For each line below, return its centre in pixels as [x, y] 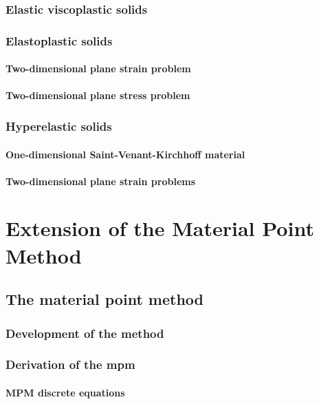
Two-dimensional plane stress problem [98, 95]
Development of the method [85, 333]
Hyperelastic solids [59, 126]
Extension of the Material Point [160, 228]
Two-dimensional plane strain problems [101, 181]
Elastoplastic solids [59, 40]
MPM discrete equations [65, 392]
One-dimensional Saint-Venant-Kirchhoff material [125, 154]
